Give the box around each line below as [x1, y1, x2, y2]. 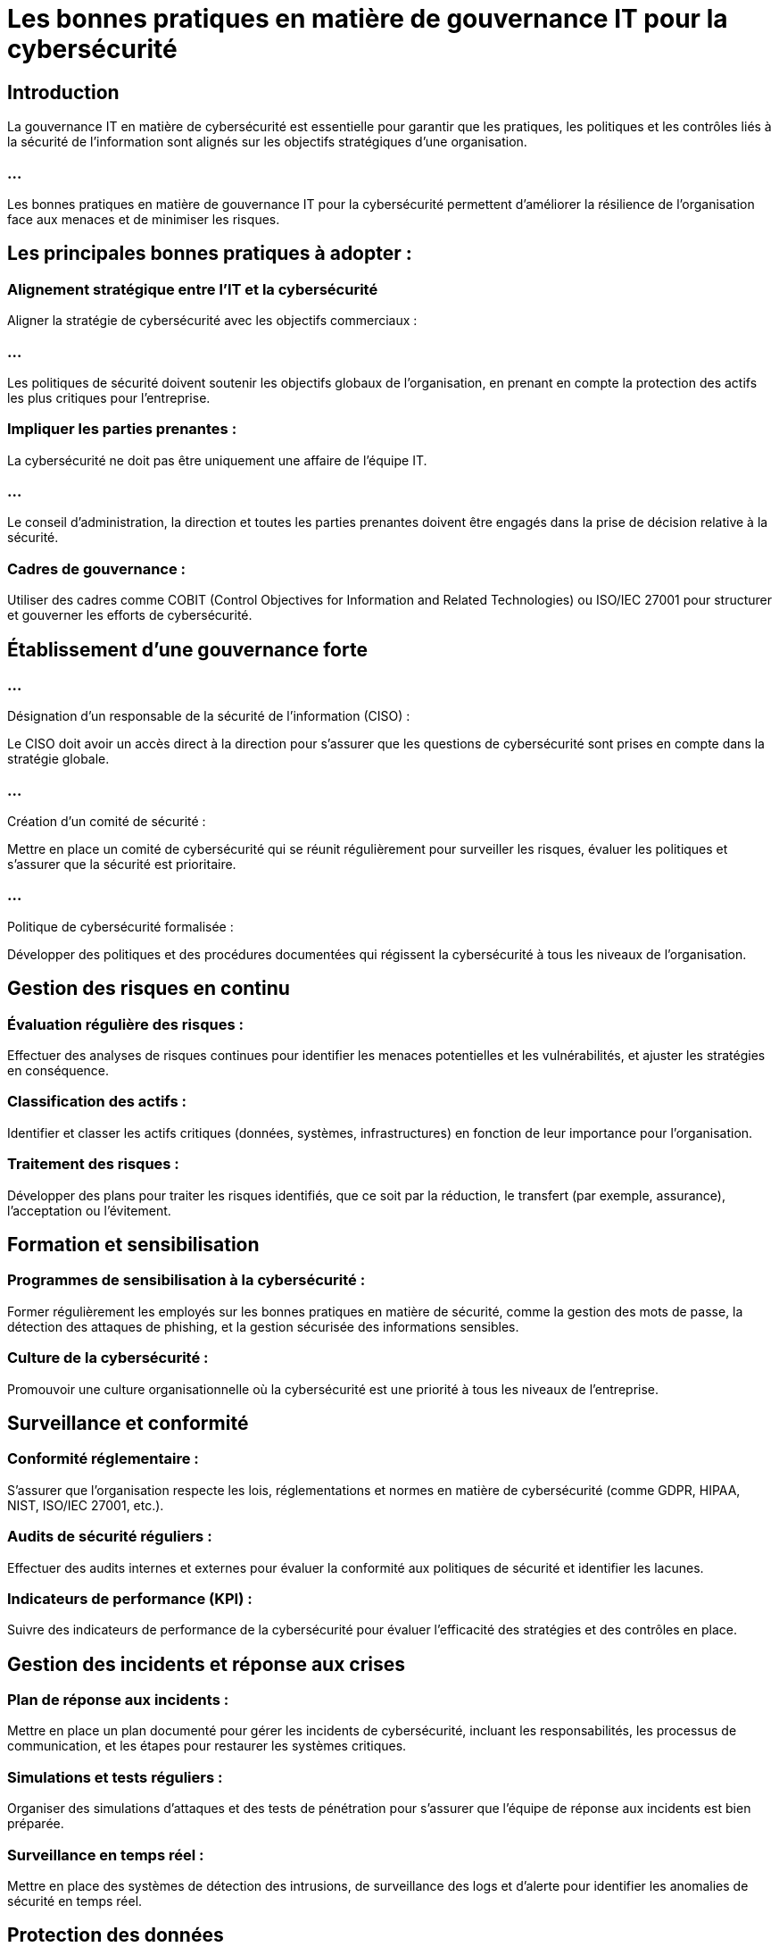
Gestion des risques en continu [7, 977, 290, 1000]
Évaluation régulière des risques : [7, 1015, 244, 1033]
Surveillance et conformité [7, 1411, 249, 1434]
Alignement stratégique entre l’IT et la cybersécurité [7, 280, 378, 298]
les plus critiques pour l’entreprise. [7, 389, 211, 405]
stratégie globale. [7, 751, 110, 767]
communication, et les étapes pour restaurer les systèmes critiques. [7, 1738, 407, 1754]
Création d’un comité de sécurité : [7, 814, 206, 830]
